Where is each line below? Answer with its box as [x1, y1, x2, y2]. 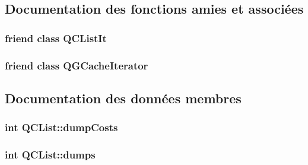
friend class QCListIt [5, 30, 107, 45]
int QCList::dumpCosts [5, 120, 118, 135]
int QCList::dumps [5, 147, 96, 162]
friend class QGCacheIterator [5, 58, 148, 72]
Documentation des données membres [5, 88, 242, 107]
